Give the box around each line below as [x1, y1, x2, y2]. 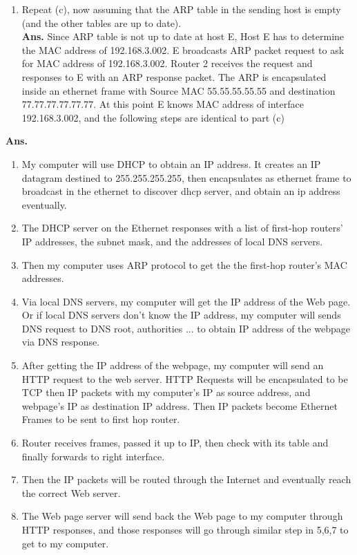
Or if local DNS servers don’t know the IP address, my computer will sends [21, 308, 341, 322]
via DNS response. [21, 335, 100, 349]
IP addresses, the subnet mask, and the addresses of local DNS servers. [21, 234, 323, 248]
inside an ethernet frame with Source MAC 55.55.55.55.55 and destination [21, 83, 336, 97]
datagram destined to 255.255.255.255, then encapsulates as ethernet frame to [21, 170, 351, 185]
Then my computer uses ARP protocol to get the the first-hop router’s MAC [21, 257, 347, 272]
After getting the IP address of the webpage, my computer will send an [21, 358, 324, 373]
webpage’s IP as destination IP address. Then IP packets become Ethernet [21, 398, 338, 413]
